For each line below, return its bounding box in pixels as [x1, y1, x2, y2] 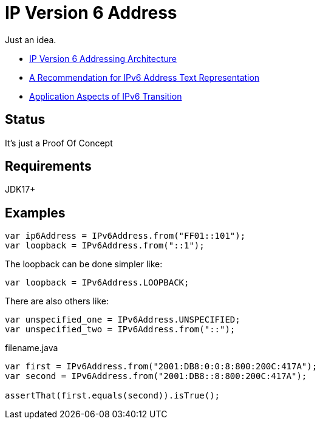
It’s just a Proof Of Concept [5, 137, 113, 148]
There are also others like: [5, 296, 109, 307]
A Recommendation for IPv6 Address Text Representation [29, 72, 260, 83]
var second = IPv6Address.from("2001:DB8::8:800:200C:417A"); [5, 371, 307, 381]
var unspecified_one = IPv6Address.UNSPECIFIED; [5, 315, 240, 325]
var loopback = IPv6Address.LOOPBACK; [5, 278, 189, 288]
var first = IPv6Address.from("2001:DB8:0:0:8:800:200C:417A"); [5, 361, 318, 372]
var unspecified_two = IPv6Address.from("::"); [5, 324, 236, 335]
